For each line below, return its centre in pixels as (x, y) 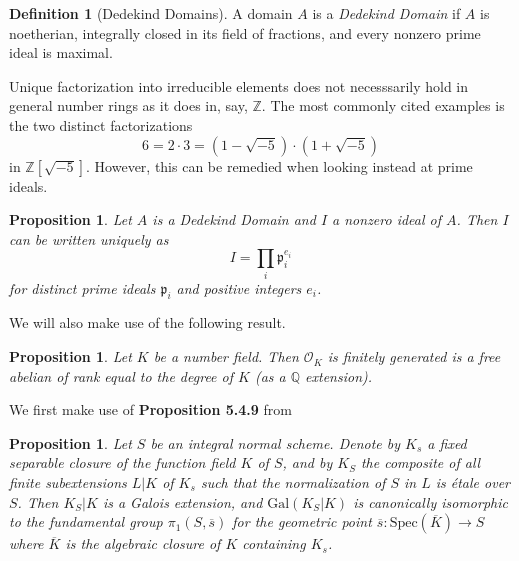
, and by (307, 462)
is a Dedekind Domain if (386, 13)
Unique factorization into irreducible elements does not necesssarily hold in (239, 85)
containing (274, 543)
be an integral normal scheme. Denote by (275, 442)
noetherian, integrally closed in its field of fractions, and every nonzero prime (245, 32)
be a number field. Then (226, 356)
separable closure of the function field (122, 462)
